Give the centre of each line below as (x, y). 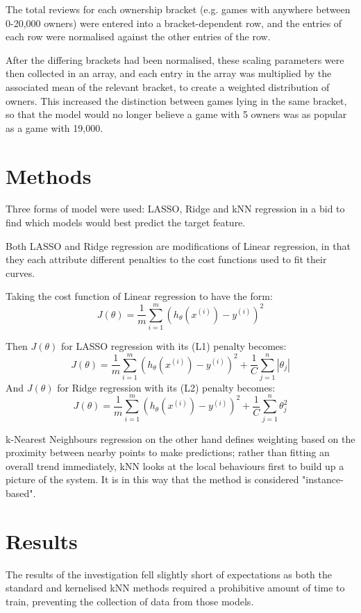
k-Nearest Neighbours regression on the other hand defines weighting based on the (180, 438)
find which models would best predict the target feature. (126, 222)
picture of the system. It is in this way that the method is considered (152, 479)
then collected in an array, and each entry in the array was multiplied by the (169, 73)
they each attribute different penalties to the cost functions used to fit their (166, 259)
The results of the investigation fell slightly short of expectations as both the (169, 574)
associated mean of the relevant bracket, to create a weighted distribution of (168, 86)
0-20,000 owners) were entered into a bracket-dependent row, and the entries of (174, 23)
